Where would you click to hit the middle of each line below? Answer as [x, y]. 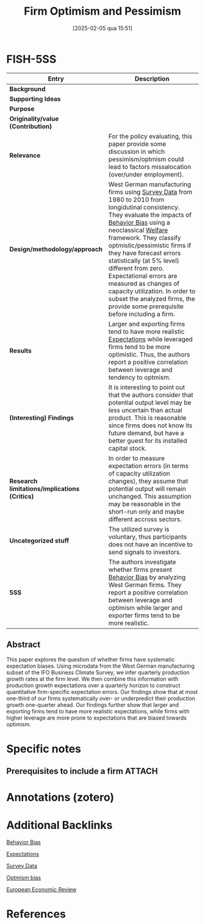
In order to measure [137, 458]
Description [152, 79]
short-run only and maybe [146, 511]
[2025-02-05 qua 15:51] [103, 28]
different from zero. [136, 268]
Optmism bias [24, 878]
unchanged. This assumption [150, 496]
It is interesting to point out [146, 387]
